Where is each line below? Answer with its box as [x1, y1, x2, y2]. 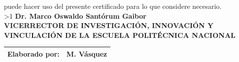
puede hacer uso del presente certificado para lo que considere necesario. [4, 1, 222, 11]
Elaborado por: [7, 48, 60, 59]
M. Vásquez [66, 48, 107, 59]
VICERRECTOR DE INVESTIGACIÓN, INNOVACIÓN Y [4, 20, 214, 31]
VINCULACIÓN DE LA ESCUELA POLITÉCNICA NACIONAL [4, 30, 236, 40]
